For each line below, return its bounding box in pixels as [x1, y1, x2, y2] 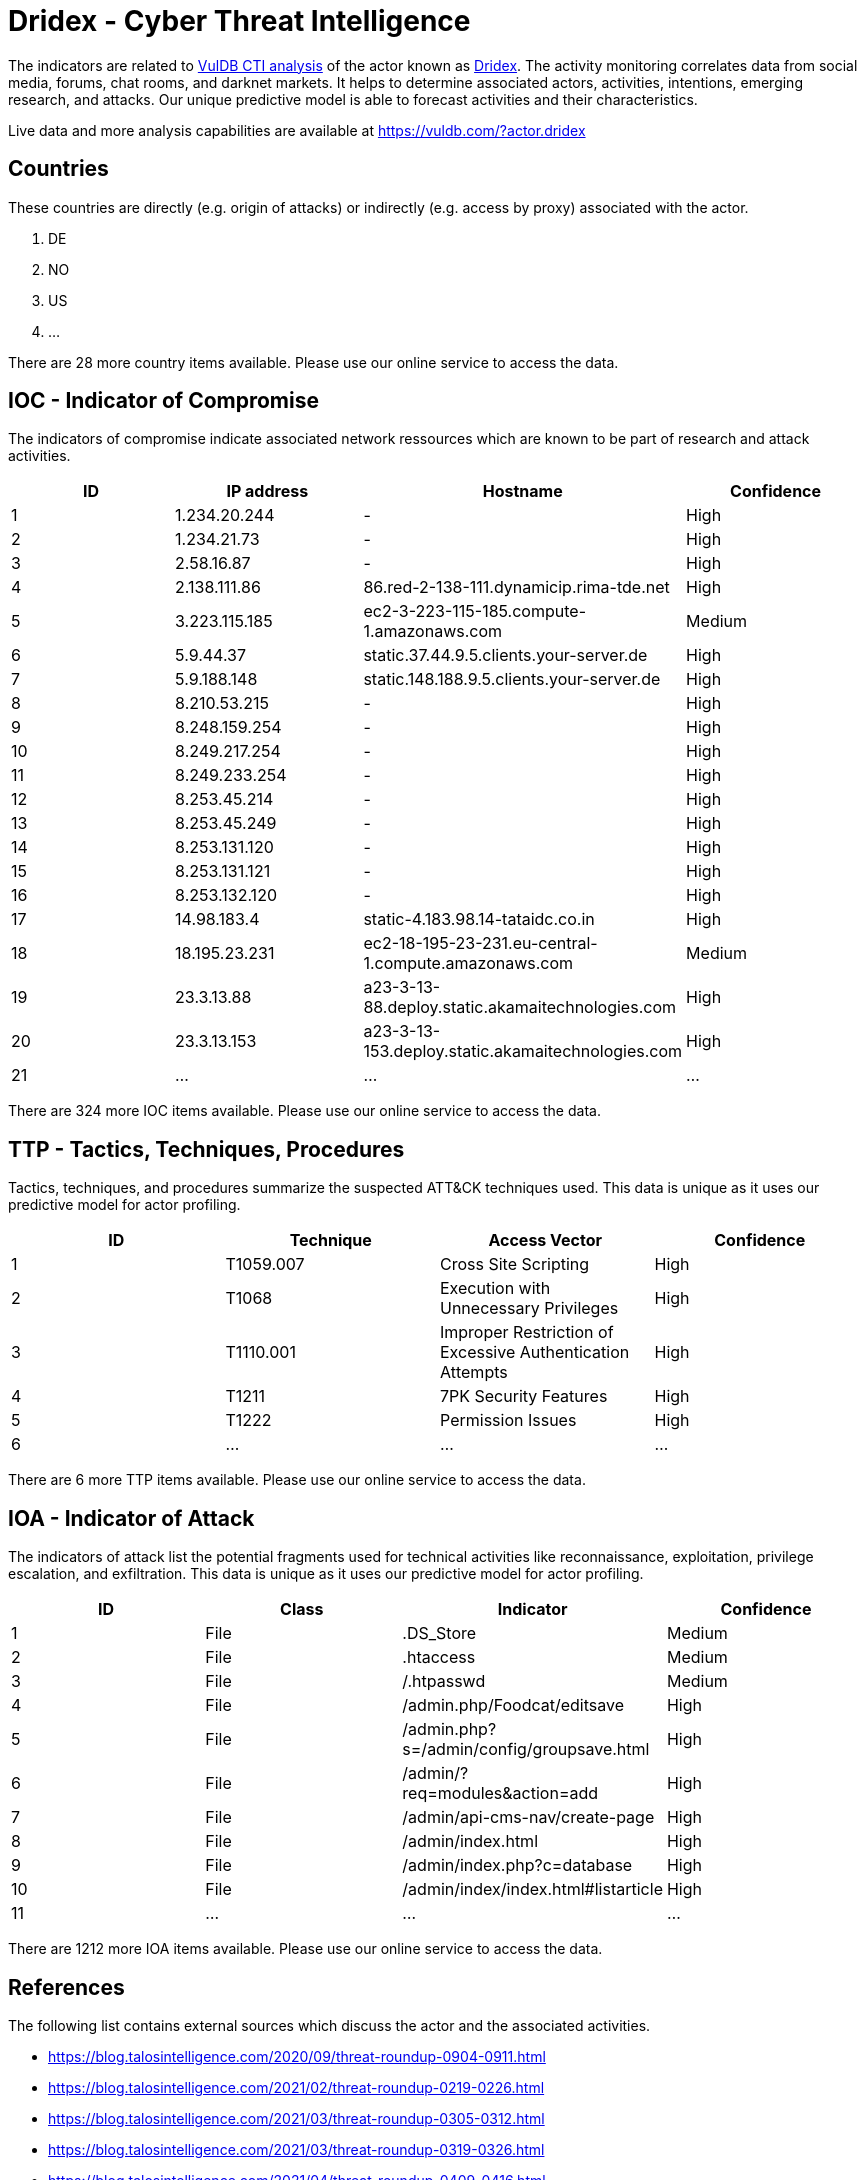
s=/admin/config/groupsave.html [402, 1739, 650, 1760]
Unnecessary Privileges [440, 1298, 619, 1319]
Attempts [440, 1362, 508, 1383]
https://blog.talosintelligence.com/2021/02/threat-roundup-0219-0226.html [48, 2078, 545, 2096]
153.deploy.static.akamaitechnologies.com [363, 1041, 683, 1062]
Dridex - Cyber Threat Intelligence [8, 4, 471, 38]
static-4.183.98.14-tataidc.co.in [363, 909, 595, 930]
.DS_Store [402, 1623, 477, 1644]
